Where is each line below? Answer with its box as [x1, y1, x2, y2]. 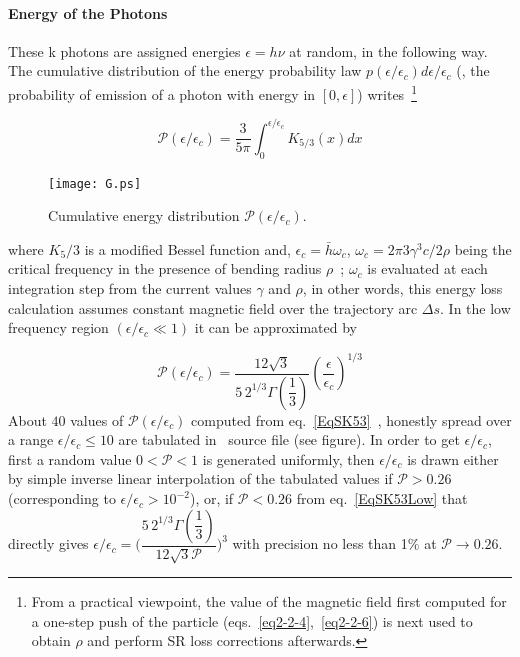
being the [454, 238, 512, 259]
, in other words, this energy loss [302, 277, 503, 298]
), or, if [189, 488, 234, 509]
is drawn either [407, 448, 499, 469]
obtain [31, 630, 71, 651]
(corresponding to [8, 488, 116, 509]
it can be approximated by [194, 317, 357, 338]
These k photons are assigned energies [8, 40, 241, 61]
